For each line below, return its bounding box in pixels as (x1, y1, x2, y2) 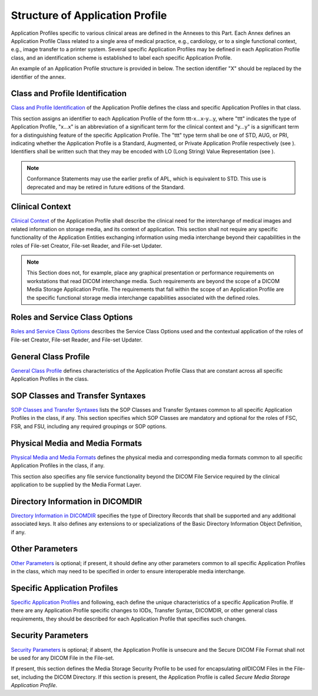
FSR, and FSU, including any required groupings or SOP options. (11, 422, 167, 430)
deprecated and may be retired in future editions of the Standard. (26, 183, 185, 191)
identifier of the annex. (11, 73, 66, 80)
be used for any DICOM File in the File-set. (11, 654, 115, 661)
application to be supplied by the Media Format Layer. (11, 481, 141, 488)
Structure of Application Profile (11, 9, 167, 22)
